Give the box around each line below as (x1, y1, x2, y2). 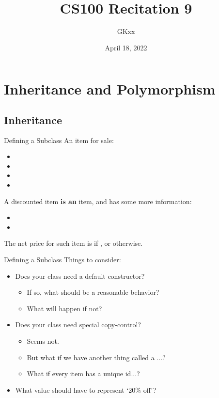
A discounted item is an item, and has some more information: (4, 196, 192, 206)
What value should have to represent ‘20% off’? (15, 384, 156, 395)
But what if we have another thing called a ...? (27, 352, 166, 362)
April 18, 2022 (105, 42, 147, 52)
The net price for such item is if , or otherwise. (4, 238, 143, 248)
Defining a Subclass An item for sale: (4, 135, 114, 145)
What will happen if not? (27, 303, 102, 313)
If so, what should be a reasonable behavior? (27, 287, 159, 297)
